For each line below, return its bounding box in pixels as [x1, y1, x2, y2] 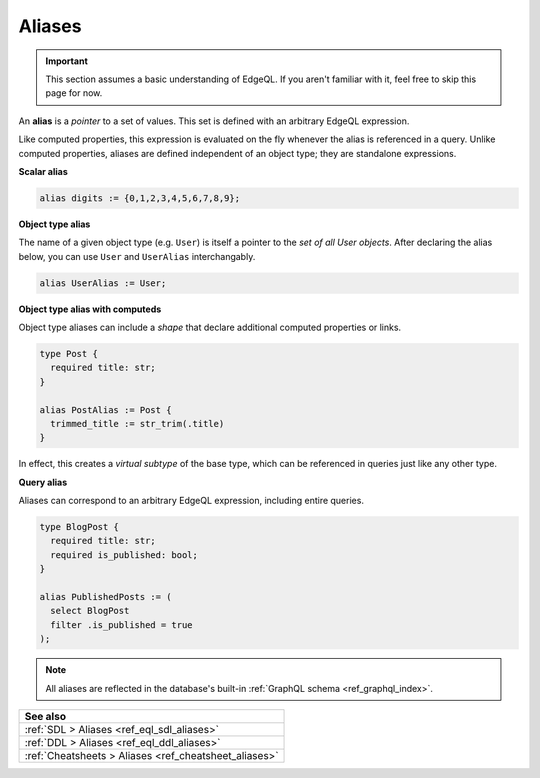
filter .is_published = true [50, 619, 194, 630]
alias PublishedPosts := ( [39, 591, 172, 603]
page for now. [45, 87, 103, 99]
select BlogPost [50, 605, 130, 617]
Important [45, 55, 89, 67]
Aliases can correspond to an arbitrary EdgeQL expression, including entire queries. [18, 495, 365, 507]
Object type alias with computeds [18, 303, 162, 315]
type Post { [39, 348, 99, 359]
